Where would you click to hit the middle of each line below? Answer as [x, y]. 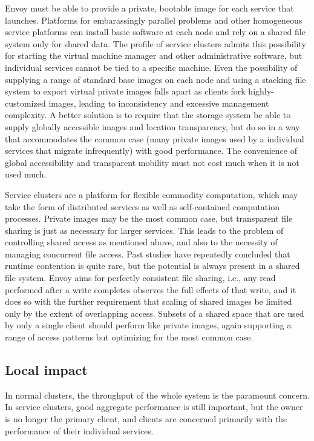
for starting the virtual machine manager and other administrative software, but [154, 55]
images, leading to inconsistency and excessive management [159, 103]
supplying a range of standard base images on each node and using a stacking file [155, 79]
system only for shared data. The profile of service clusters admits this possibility [155, 43]
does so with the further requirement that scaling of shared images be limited [149, 301]
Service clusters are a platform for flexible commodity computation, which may [152, 194]
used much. [26, 174]
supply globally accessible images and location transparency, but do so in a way [152, 126]
